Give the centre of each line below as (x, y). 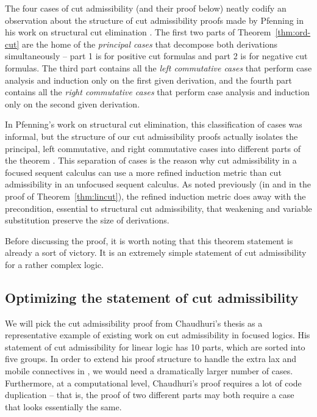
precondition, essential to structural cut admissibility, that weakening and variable (158, 208)
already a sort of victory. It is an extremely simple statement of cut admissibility (156, 252)
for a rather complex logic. (54, 264)
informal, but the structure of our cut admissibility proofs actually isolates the (151, 136)
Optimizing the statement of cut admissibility (152, 297)
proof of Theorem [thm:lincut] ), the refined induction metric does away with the (155, 196)
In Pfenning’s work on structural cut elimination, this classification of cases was (154, 124)
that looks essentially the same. (63, 406)
